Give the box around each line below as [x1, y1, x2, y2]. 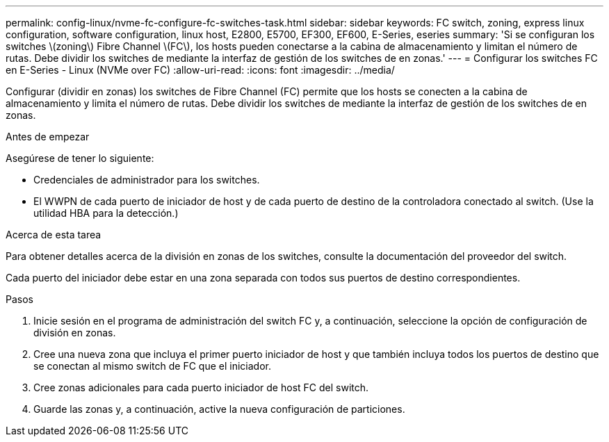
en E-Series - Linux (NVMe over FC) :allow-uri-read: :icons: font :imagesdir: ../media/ [6, 64, 395, 76]
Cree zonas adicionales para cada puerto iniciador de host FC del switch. [33, 382, 369, 393]
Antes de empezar [6, 131, 90, 142]
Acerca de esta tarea [6, 229, 101, 240]
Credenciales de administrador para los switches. [33, 174, 260, 186]
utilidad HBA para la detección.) [33, 207, 179, 219]
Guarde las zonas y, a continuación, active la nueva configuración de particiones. [33, 403, 405, 415]
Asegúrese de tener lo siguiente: [6, 152, 154, 164]
